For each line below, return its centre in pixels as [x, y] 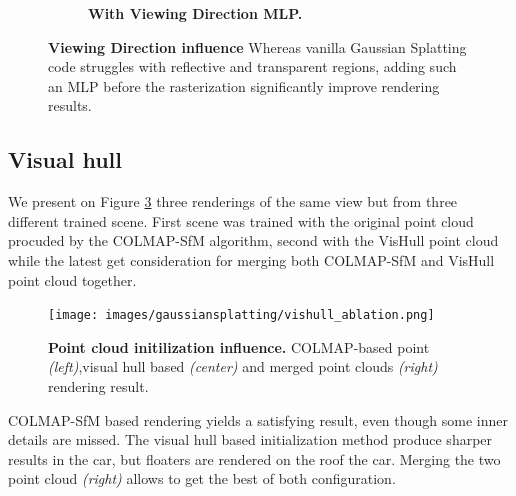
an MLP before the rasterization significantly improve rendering [244, 85]
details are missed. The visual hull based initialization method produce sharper [250, 439]
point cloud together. [72, 279]
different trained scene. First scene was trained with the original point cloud [241, 220]
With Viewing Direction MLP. [195, 13]
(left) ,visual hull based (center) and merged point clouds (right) [243, 366]
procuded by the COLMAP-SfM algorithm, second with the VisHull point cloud [253, 240]
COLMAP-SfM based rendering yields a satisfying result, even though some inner [258, 419]
